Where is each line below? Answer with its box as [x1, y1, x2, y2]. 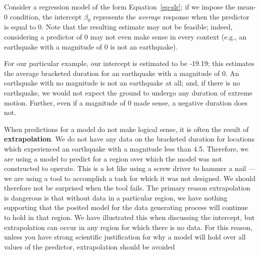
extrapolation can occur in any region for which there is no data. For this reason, [4, 221, 252, 232]
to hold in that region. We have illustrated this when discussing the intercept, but [4, 212, 255, 222]
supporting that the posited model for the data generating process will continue [4, 202, 248, 212]
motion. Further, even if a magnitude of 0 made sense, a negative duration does [4, 97, 248, 107]
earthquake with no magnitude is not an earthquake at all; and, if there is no [4, 77, 240, 88]
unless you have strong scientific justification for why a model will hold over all [4, 231, 246, 242]
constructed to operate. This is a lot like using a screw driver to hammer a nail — [4, 163, 255, 173]
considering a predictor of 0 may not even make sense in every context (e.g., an [4, 31, 246, 41]
